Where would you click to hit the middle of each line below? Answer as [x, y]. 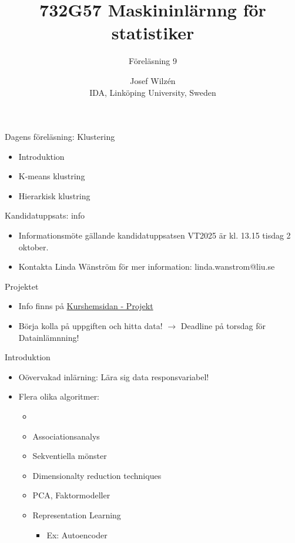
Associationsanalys [66, 436]
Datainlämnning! [49, 337]
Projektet [22, 286]
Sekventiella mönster [70, 456]
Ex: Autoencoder [77, 534]
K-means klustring [52, 176]
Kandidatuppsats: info [45, 215]
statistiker [153, 33]
